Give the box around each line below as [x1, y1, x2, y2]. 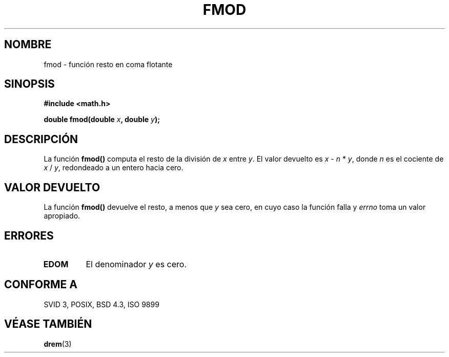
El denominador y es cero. [86, 259, 187, 269]
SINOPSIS [4, 77, 55, 91]
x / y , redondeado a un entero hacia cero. [44, 163, 183, 172]
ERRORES [4, 229, 54, 242]
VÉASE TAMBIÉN [4, 318, 92, 331]
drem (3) [44, 339, 72, 348]
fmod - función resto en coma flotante [44, 60, 173, 69]
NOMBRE [4, 38, 52, 51]
